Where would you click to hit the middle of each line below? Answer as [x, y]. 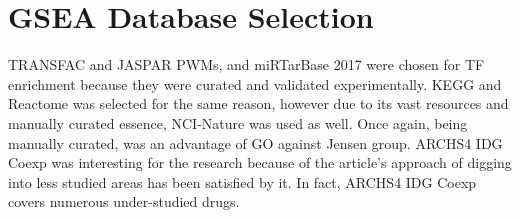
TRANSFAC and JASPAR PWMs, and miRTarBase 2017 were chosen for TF [246, 64]
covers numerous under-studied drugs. [124, 201]
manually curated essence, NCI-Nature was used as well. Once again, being [238, 122]
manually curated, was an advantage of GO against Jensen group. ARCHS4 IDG [255, 142]
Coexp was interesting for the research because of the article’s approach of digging [260, 162]
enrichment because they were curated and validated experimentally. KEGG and [255, 83]
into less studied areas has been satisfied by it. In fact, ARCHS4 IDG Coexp [242, 181]
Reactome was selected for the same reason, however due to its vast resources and [258, 103]
